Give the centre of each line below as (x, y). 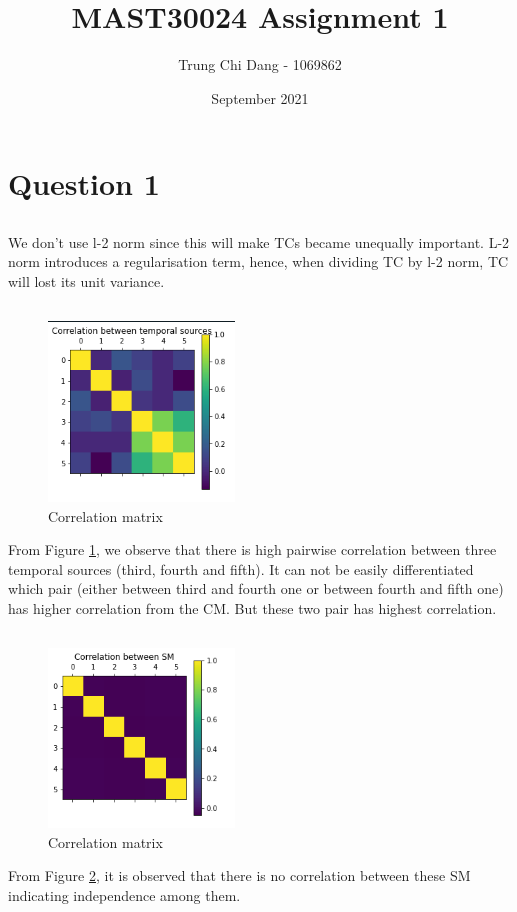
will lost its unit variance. (86, 281)
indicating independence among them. (124, 894)
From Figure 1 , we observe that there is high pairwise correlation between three (252, 549)
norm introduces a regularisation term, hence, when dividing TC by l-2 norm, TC (258, 261)
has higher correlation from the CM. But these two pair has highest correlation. (252, 608)
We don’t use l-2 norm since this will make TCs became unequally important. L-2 (259, 241)
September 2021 (260, 97)
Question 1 (84, 183)
